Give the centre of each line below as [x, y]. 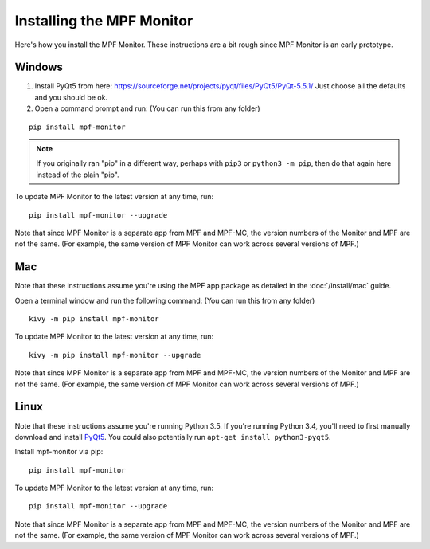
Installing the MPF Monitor [104, 21]
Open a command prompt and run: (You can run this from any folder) [147, 108]
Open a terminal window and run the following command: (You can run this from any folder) [165, 300]
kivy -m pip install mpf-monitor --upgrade [115, 355]
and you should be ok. [71, 97]
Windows [39, 67]
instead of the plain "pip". [78, 175]
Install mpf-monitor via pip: [59, 452]
